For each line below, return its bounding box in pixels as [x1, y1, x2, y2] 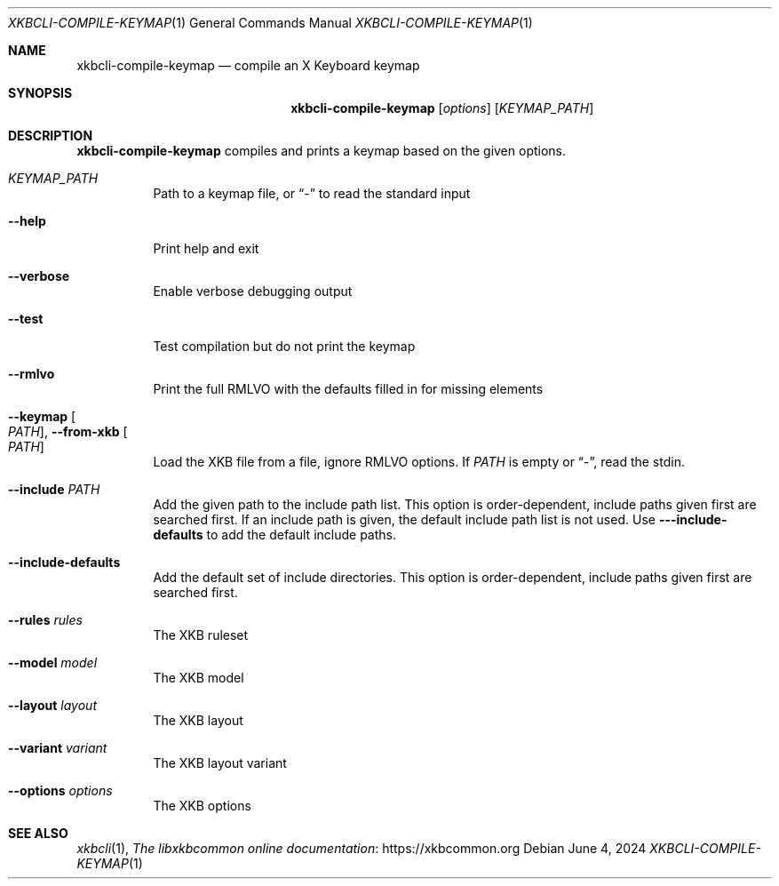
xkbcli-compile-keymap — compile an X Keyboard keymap [76, 58, 420, 73]
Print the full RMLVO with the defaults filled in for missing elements [153, 381, 544, 396]
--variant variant [8, 740, 107, 755]
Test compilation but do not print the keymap [153, 339, 416, 354]
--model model [8, 655, 98, 670]
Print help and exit [153, 241, 259, 256]
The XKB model [153, 670, 244, 685]
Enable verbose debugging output [153, 283, 353, 299]
